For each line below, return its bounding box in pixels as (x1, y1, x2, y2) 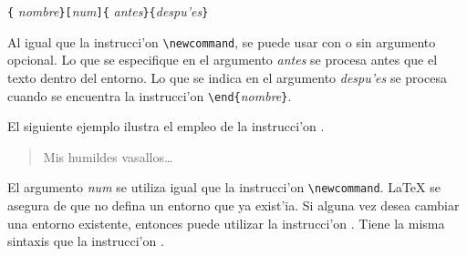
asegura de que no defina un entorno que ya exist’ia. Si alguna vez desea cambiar (7, 196, 460, 214)
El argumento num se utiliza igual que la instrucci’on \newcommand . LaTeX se (7, 178, 441, 197)
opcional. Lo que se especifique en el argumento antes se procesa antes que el (7, 50, 438, 69)
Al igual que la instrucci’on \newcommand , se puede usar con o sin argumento (7, 32, 436, 51)
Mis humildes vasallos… (43, 147, 173, 166)
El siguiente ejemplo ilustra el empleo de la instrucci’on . (7, 117, 325, 136)
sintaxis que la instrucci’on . (7, 231, 164, 251)
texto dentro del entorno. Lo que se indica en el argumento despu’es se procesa (7, 67, 447, 87)
